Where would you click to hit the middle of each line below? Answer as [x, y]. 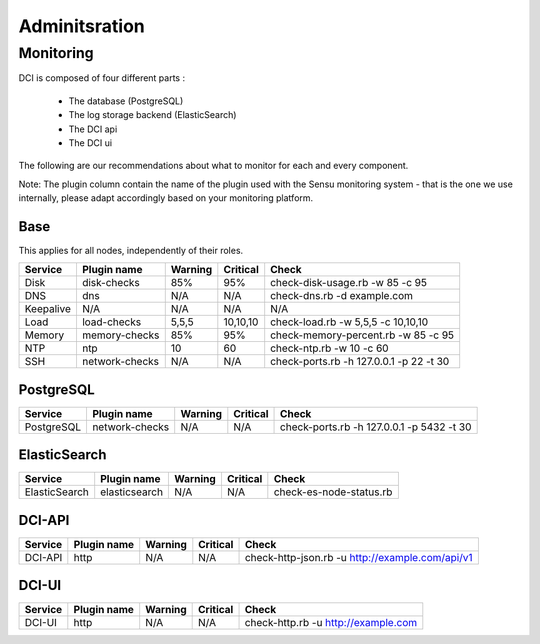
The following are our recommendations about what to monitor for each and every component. [213, 166]
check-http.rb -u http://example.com [331, 623]
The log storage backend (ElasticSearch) [152, 115]
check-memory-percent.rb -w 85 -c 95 [362, 335]
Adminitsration [81, 26]
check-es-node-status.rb [333, 492]
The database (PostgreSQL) [126, 101]
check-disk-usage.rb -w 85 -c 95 [348, 283]
